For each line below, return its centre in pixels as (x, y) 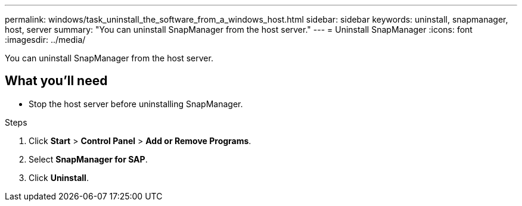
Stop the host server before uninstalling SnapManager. (136, 104)
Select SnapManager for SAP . (88, 159)
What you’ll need (56, 81)
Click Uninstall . (59, 177)
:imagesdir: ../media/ (45, 40)
